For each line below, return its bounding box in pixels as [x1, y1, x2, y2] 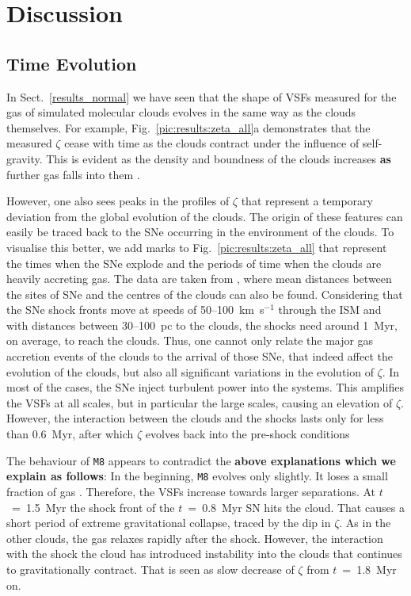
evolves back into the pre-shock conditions [145, 426, 350, 442]
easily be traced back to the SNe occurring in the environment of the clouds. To [6, 223, 394, 240]
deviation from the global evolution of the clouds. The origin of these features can [6, 208, 403, 224]
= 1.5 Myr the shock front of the [11, 499, 175, 515]
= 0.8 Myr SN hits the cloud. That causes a [188, 499, 405, 515]
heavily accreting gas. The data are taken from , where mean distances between [6, 270, 392, 287]
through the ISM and [278, 301, 382, 318]
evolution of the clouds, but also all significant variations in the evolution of [6, 363, 374, 380]
